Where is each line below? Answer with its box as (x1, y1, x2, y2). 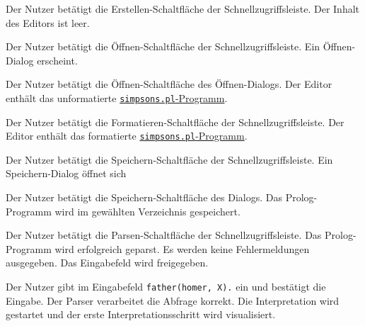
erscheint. (37, 52, 78, 67)
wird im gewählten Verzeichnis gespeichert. (54, 203, 241, 218)
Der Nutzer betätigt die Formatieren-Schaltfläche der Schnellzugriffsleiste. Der (6, 114, 344, 129)
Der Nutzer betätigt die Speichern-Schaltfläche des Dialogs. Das (6, 190, 282, 205)
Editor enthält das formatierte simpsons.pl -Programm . (6, 128, 248, 143)
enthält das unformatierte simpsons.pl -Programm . (6, 90, 228, 105)
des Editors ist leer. (6, 15, 90, 30)
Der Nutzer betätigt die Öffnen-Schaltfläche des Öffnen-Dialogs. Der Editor (6, 77, 332, 91)
